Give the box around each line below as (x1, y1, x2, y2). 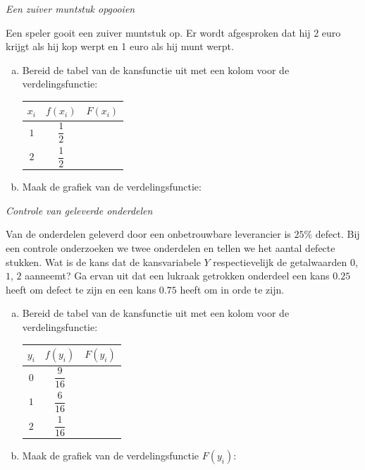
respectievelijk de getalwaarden (213, 254, 347, 269)
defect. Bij (315, 227, 360, 241)
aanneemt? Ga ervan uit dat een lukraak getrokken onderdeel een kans (25, 268, 330, 283)
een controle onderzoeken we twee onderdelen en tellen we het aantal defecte (6, 240, 335, 255)
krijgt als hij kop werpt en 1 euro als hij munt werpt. (6, 39, 234, 54)
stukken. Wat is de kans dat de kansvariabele (6, 254, 201, 269)
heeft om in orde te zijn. (180, 282, 285, 296)
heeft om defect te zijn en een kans (6, 282, 156, 296)
